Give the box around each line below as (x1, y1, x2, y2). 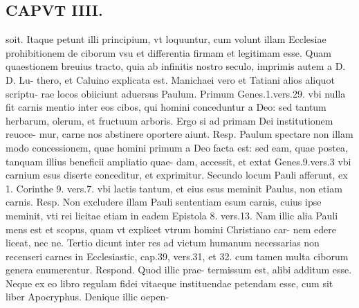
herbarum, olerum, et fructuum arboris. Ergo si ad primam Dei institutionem (6, 113, 333, 127)
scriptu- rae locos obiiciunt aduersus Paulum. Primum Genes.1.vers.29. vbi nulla (6, 86, 346, 100)
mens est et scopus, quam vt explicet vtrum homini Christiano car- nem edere (6, 221, 337, 236)
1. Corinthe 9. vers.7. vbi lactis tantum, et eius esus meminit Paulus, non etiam (6, 181, 342, 195)
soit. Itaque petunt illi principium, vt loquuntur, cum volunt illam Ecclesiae (6, 32, 326, 46)
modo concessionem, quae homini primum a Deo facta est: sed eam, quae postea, (6, 140, 348, 154)
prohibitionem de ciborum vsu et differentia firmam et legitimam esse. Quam (6, 45, 331, 60)
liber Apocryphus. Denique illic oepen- (6, 289, 169, 304)
